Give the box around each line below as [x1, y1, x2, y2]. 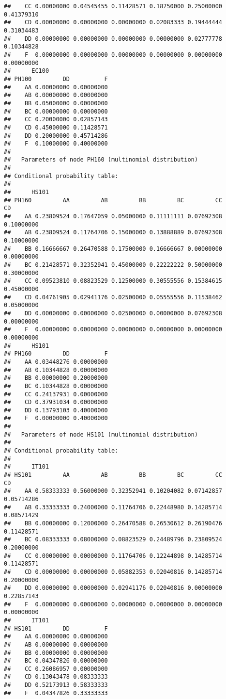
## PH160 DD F [4, 350, 108, 358]
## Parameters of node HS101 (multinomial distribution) [4, 431, 198, 438]
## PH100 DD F [4, 75, 108, 82]
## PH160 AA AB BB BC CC [4, 196, 223, 204]
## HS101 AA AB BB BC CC [4, 471, 223, 479]
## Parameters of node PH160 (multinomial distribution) [4, 156, 198, 163]
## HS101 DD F [4, 625, 108, 632]
